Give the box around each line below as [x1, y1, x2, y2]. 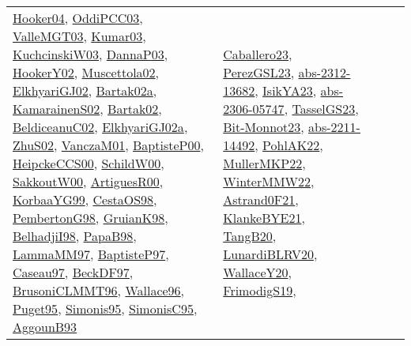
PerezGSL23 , [223, 63, 295, 81]
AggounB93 [13, 318, 77, 336]
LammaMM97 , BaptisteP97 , [13, 245, 169, 263]
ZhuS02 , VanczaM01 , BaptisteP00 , [13, 136, 204, 154]
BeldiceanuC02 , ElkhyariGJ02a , [13, 118, 188, 136]
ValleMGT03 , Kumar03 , [13, 27, 146, 45]
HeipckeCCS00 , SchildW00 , [13, 154, 164, 172]
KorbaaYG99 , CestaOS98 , [13, 190, 157, 209]
